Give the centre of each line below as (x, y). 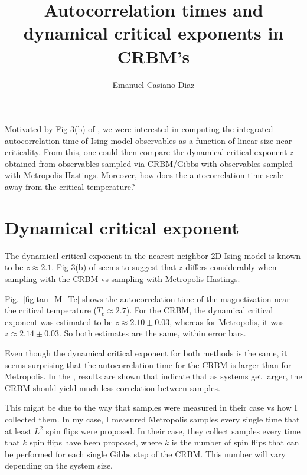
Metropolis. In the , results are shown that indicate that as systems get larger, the (153, 376)
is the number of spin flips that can (235, 442)
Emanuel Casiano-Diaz (153, 84)
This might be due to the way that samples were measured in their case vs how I (151, 407)
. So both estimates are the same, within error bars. (153, 333)
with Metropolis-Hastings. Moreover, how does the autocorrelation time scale (144, 175)
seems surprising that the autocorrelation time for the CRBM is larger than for (148, 364)
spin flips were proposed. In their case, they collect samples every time (173, 430)
